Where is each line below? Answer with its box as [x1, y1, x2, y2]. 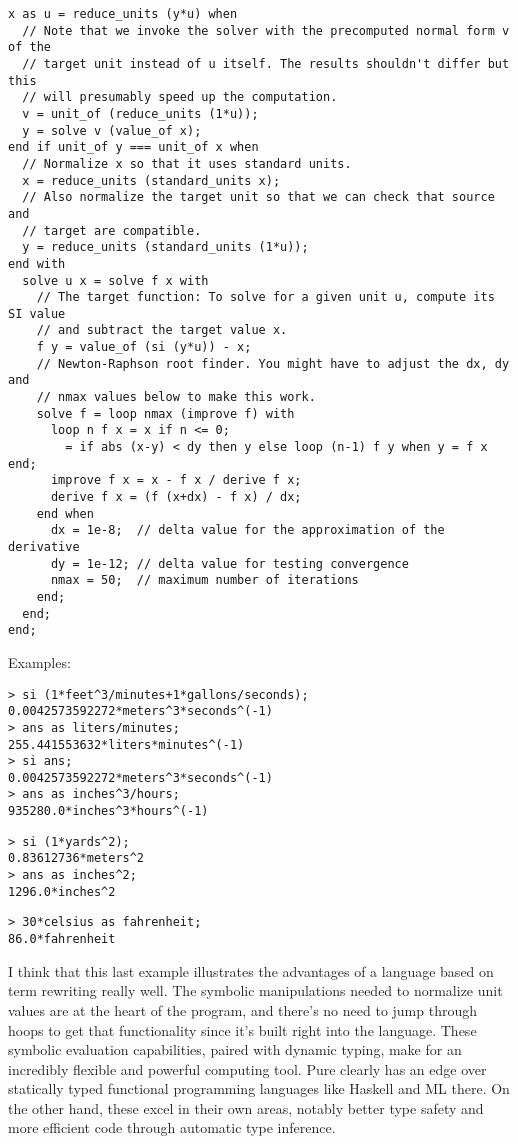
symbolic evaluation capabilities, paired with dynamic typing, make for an [8, 1039, 462, 1060]
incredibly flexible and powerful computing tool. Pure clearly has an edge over [8, 1058, 487, 1079]
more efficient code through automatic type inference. [8, 1117, 336, 1138]
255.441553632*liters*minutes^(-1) [8, 737, 245, 752]
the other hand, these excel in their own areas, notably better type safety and [8, 1097, 484, 1118]
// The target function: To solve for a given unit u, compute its [36, 290, 495, 305]
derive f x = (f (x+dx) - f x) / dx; [50, 490, 302, 505]
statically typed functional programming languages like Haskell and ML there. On [8, 1078, 510, 1099]
